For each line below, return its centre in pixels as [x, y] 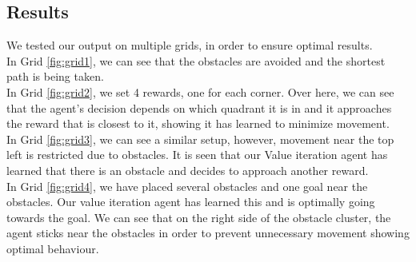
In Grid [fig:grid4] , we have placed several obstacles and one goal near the [187, 186]
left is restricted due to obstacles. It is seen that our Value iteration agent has [197, 155]
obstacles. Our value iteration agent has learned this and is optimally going [191, 202]
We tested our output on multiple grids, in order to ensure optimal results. [190, 45]
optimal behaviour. [53, 248]
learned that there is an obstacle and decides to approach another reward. [188, 170]
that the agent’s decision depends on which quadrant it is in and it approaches [199, 107]
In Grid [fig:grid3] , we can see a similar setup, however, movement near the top [200, 139]
